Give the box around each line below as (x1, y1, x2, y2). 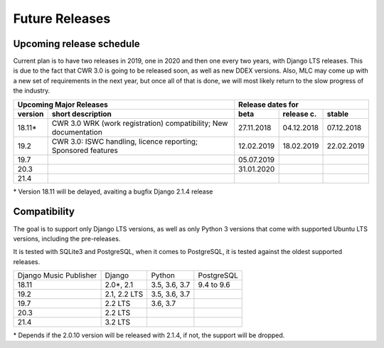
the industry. (13, 86, 50, 95)
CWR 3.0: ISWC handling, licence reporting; (51, 136, 198, 146)
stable (326, 109, 348, 119)
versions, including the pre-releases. (13, 234, 121, 243)
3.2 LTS (105, 317, 131, 327)
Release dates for (238, 100, 299, 110)
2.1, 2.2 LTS (105, 289, 144, 299)
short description (51, 109, 112, 119)
